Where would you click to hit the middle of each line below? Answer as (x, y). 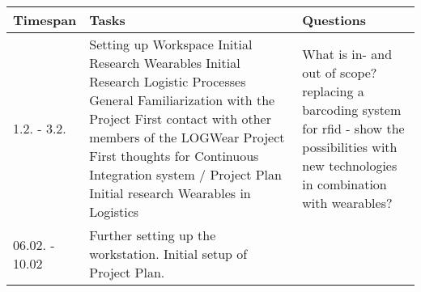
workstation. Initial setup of (168, 254)
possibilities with (350, 146)
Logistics (114, 212)
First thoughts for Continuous (174, 156)
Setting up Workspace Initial (171, 44)
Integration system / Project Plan (185, 174)
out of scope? (340, 72)
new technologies (350, 165)
